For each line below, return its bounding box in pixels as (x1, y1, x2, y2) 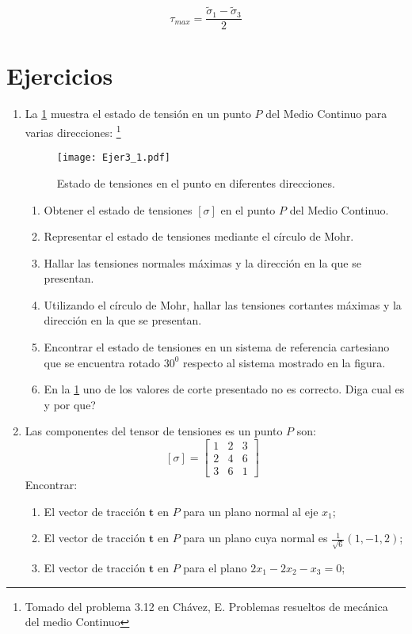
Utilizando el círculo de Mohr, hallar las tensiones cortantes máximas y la (44, 296, 402, 313)
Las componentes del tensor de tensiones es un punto (25, 423, 283, 439)
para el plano (183, 560, 247, 576)
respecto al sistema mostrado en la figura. (182, 354, 386, 370)
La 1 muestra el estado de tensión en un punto (25, 105, 251, 122)
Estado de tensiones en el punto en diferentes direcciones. (56, 174, 335, 191)
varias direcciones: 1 (25, 122, 121, 140)
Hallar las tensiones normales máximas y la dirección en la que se (44, 254, 361, 271)
